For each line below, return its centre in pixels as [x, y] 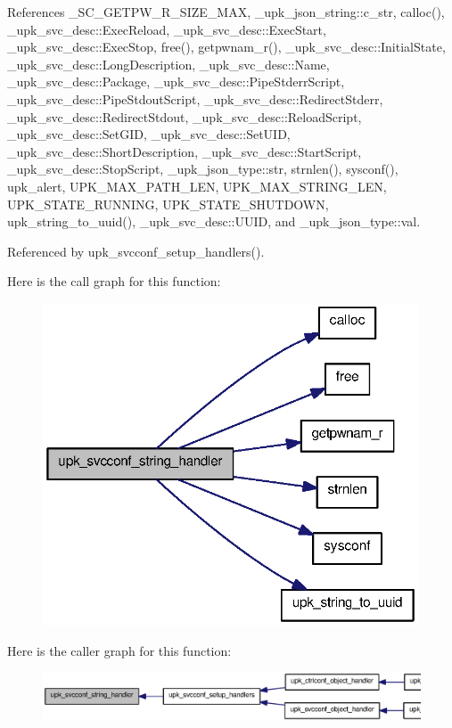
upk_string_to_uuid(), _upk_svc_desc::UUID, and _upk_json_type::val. [214, 221]
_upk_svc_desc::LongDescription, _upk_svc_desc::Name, [168, 64]
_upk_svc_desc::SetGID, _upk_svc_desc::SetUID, [149, 134]
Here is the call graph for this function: [114, 281]
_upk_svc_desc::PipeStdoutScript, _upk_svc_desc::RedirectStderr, [195, 98]
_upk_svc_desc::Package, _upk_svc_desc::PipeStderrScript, [176, 82]
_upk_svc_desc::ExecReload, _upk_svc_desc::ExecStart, [167, 29]
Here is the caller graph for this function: [119, 650]
